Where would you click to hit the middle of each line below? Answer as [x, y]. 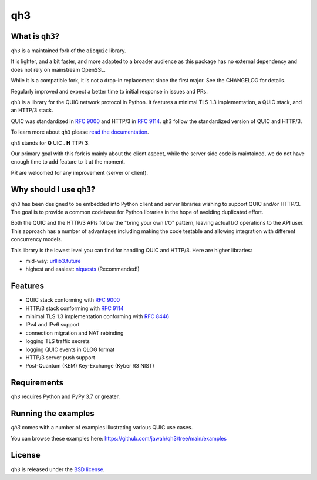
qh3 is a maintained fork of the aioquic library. [68, 51]
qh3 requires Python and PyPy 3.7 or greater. [65, 396]
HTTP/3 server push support [60, 358]
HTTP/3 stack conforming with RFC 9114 [75, 308]
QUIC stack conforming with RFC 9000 [73, 300]
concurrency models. [37, 239]
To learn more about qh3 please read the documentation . [80, 132]
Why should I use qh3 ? [53, 189]
